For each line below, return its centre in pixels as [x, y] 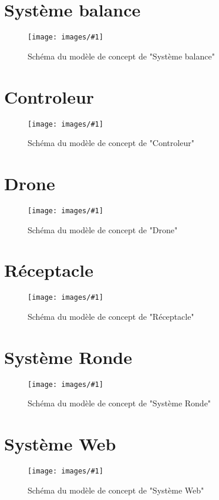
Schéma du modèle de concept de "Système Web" [116, 490]
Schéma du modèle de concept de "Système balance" [121, 56]
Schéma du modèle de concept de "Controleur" [111, 143]
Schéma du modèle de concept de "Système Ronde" [119, 403]
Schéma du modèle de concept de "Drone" [103, 229]
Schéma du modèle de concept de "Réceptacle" [111, 316]
